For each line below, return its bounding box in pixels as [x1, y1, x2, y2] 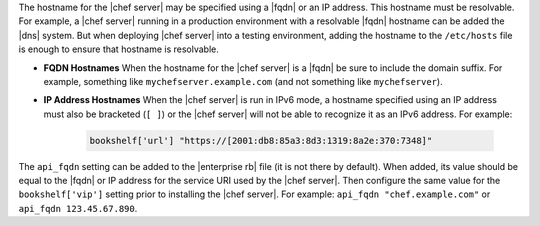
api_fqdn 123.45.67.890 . [18, 202, 138, 214]
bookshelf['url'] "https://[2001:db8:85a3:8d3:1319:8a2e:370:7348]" [89, 135, 433, 146]
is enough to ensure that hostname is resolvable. [18, 43, 219, 55]
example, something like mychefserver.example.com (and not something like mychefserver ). [43, 75, 444, 87]
